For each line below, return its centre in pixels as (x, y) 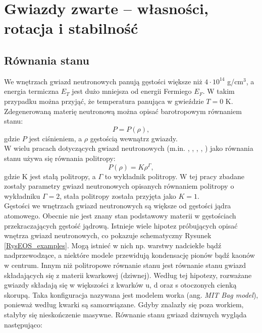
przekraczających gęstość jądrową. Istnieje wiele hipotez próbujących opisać (121, 225)
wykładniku (22, 196)
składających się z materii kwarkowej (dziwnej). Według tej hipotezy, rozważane (128, 275)
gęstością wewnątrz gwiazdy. (134, 138)
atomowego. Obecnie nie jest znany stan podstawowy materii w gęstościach (120, 215)
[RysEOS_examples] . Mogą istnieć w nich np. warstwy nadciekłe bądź (113, 245)
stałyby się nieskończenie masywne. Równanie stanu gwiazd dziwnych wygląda (125, 314)
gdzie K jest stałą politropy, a (50, 176)
